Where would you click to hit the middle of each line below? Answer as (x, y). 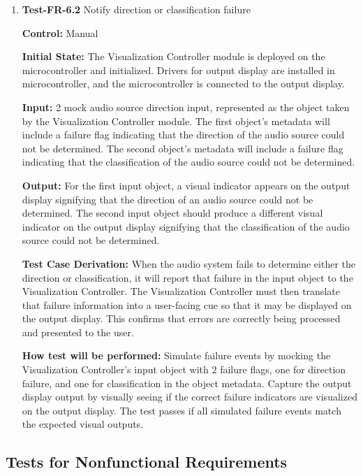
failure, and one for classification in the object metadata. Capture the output (187, 383)
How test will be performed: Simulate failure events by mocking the (176, 355)
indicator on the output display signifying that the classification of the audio (186, 226)
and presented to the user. (78, 332)
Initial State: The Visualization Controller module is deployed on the (173, 56)
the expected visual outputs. (83, 424)
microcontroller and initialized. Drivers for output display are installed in (178, 70)
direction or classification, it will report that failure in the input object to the (187, 277)
